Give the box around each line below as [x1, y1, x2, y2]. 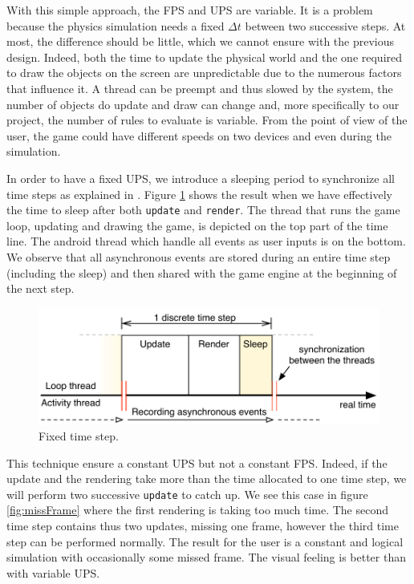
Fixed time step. [39, 427, 119, 444]
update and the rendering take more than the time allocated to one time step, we [6, 470, 407, 487]
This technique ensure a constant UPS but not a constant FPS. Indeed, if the [6, 454, 388, 471]
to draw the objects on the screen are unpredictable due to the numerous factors [6, 64, 402, 81]
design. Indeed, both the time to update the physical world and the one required [6, 48, 403, 65]
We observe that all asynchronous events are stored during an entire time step [6, 248, 391, 265]
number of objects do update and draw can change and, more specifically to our [6, 95, 400, 112]
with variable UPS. [6, 564, 100, 581]
